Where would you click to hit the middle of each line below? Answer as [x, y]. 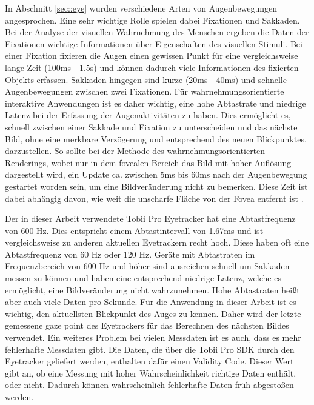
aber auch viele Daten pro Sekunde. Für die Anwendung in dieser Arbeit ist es [151, 302]
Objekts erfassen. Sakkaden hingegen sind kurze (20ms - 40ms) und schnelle [146, 79]
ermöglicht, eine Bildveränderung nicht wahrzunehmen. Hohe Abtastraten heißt [152, 290]
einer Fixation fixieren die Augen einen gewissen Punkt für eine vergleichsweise [152, 55]
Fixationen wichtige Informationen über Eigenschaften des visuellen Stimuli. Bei [154, 43]
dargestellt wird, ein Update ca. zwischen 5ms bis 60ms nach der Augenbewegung [156, 174]
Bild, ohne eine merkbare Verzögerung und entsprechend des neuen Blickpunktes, [156, 139]
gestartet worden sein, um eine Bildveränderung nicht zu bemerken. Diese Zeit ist [156, 186]
